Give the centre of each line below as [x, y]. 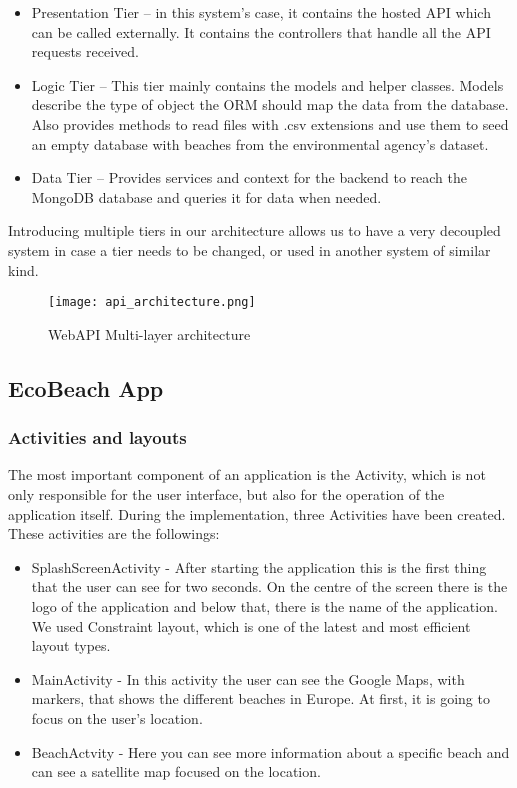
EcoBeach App [86, 387]
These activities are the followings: [114, 533]
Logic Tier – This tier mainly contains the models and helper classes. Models [267, 84]
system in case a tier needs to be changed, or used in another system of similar [249, 249]
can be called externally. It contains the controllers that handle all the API [261, 31]
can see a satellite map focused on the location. [176, 771]
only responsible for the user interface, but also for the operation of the [226, 493]
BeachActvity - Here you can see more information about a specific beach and [270, 751]
